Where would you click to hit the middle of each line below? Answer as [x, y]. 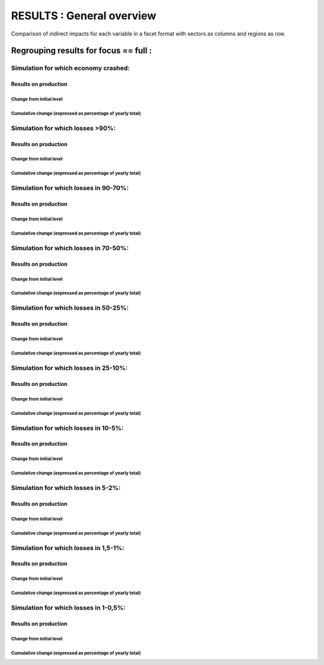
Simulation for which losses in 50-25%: [70, 308]
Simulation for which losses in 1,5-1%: [68, 548]
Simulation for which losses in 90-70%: [70, 188]
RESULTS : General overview [84, 16]
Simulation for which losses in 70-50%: [70, 248]
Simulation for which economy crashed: [70, 68]
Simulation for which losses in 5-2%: [66, 488]
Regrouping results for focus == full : [82, 51]
